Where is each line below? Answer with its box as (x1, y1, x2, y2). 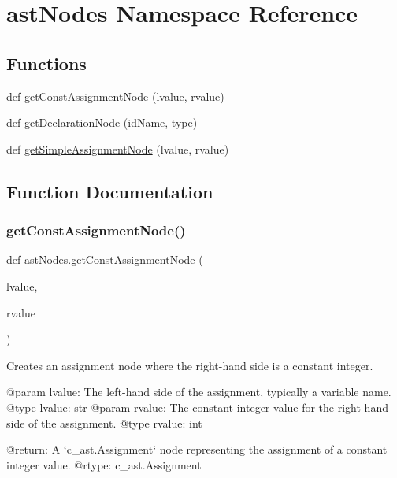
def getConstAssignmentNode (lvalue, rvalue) (6, 87, 224, 104)
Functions (6, 50, 87, 75)
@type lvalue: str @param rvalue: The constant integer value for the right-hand (6, 398, 388, 415)
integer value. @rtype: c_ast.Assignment (6, 456, 202, 472)
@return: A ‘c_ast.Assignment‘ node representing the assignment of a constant (6, 441, 388, 458)
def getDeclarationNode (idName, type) (6, 114, 198, 131)
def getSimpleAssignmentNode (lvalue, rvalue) (6, 140, 229, 157)
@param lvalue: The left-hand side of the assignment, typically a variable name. (6, 384, 391, 400)
